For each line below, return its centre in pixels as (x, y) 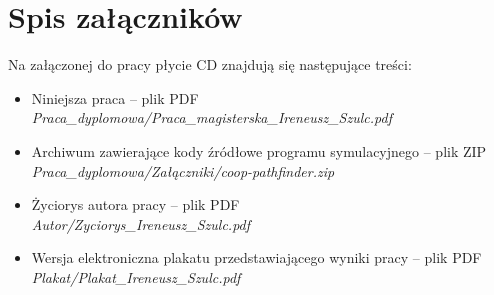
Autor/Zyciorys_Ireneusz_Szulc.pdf (141, 223)
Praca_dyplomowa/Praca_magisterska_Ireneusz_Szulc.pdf (211, 117)
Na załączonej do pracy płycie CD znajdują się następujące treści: (210, 64)
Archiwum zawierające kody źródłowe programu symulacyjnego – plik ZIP (259, 150)
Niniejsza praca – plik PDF (115, 97)
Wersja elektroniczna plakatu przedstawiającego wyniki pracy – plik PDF (256, 257)
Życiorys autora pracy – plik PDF (135, 204)
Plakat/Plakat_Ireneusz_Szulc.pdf (136, 276)
